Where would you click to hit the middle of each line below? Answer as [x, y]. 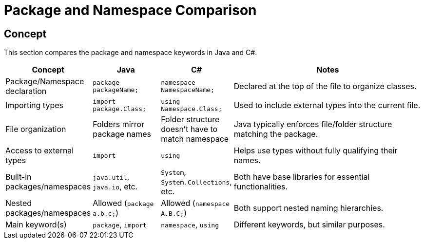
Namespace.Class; [192, 109]
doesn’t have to [189, 129]
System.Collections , [196, 182]
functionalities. [261, 187]
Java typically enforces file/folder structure [313, 124]
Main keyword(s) [36, 225]
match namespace [195, 139]
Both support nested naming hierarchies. [308, 208]
